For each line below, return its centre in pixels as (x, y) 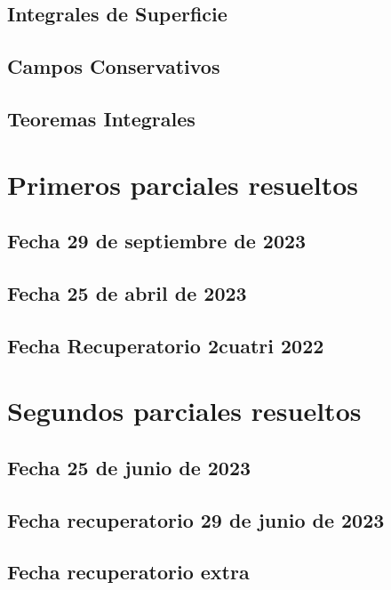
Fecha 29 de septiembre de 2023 (157, 241)
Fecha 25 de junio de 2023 (129, 467)
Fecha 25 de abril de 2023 (127, 292)
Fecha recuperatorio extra (128, 572)
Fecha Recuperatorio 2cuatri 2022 (166, 345)
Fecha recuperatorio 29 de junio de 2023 (196, 519)
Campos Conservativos (114, 66)
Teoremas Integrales (101, 118)
